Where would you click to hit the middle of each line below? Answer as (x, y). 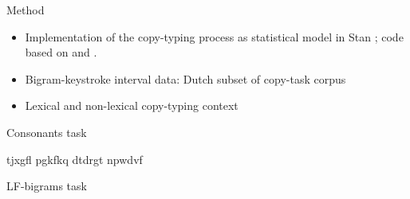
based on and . (61, 52)
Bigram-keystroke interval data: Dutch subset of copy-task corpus (185, 78)
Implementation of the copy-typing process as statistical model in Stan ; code (214, 36)
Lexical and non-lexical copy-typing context (132, 105)
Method (26, 10)
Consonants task (47, 132)
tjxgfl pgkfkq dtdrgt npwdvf (75, 159)
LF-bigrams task (47, 186)
